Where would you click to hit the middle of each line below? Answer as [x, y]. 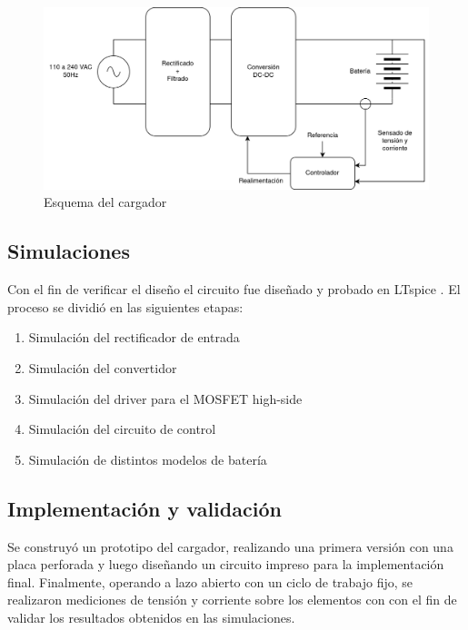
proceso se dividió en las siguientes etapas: [125, 306]
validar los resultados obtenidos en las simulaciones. [151, 617]
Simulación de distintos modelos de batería [148, 459]
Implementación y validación [144, 508]
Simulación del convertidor [103, 367]
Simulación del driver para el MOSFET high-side [165, 398]
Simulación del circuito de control [122, 429]
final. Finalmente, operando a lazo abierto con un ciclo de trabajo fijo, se [210, 581]
